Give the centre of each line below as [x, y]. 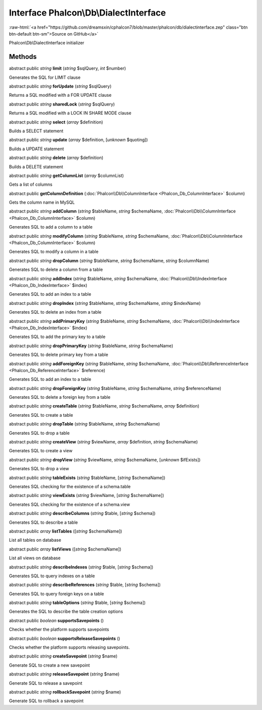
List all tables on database [35, 540]
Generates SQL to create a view [41, 451]
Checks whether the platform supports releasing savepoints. [69, 647]
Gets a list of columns [31, 184]
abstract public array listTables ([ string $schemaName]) [65, 531]
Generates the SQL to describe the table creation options [66, 612]
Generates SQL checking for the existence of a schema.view [70, 504]
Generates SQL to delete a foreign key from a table [60, 397]
